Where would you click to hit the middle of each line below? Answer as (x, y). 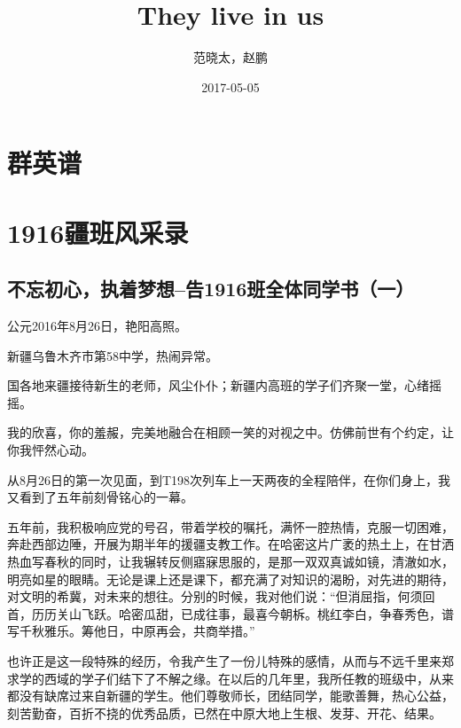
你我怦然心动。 (51, 450)
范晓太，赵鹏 (230, 57)
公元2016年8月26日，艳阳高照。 (97, 326)
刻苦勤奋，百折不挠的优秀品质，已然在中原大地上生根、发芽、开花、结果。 (224, 712)
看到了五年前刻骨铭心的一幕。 (106, 497)
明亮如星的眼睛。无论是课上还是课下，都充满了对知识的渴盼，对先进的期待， (230, 579)
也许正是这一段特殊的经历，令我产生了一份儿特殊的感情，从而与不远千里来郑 (230, 660)
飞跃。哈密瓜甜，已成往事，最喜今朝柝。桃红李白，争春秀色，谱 (267, 613)
